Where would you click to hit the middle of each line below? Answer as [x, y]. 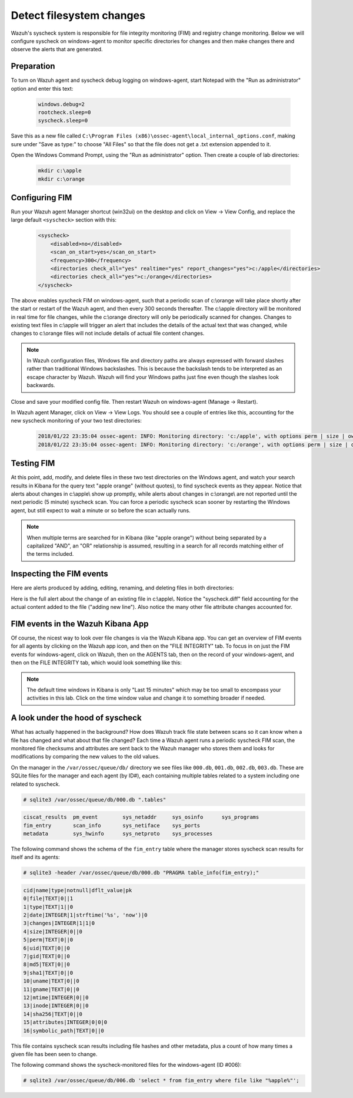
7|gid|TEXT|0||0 [47, 957]
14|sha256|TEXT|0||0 [53, 1014]
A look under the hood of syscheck [76, 718]
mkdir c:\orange [61, 179]
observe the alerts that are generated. [57, 50]
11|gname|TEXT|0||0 [51, 989]
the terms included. [50, 554]
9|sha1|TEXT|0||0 [48, 973]
